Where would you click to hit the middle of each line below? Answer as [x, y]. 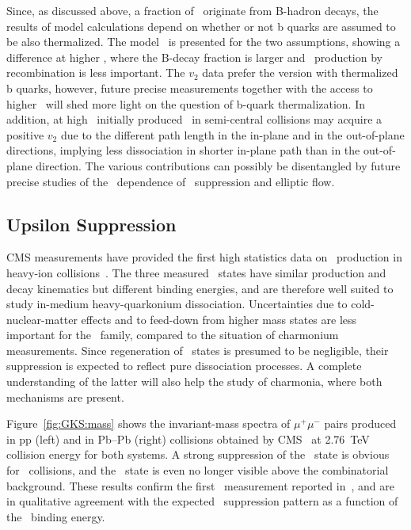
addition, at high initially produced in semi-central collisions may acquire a [194, 119]
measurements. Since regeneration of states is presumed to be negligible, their [198, 350]
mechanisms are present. [65, 397]
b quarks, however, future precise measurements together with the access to [190, 88]
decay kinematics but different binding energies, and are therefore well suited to [200, 288]
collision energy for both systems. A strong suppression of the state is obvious [198, 454]
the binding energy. [56, 516]
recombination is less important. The [96, 72]
